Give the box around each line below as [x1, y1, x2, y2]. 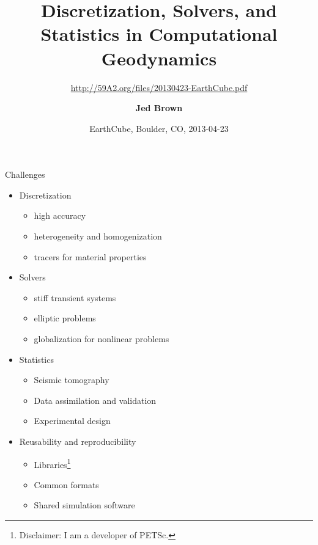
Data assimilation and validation [34, 393, 157, 406]
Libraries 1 [34, 456, 71, 470]
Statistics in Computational [40, 21, 278, 46]
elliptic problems [34, 312, 96, 324]
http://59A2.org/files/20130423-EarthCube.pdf [70, 81, 248, 93]
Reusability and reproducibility [19, 435, 136, 447]
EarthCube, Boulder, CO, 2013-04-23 [89, 122, 229, 134]
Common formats [34, 478, 99, 491]
